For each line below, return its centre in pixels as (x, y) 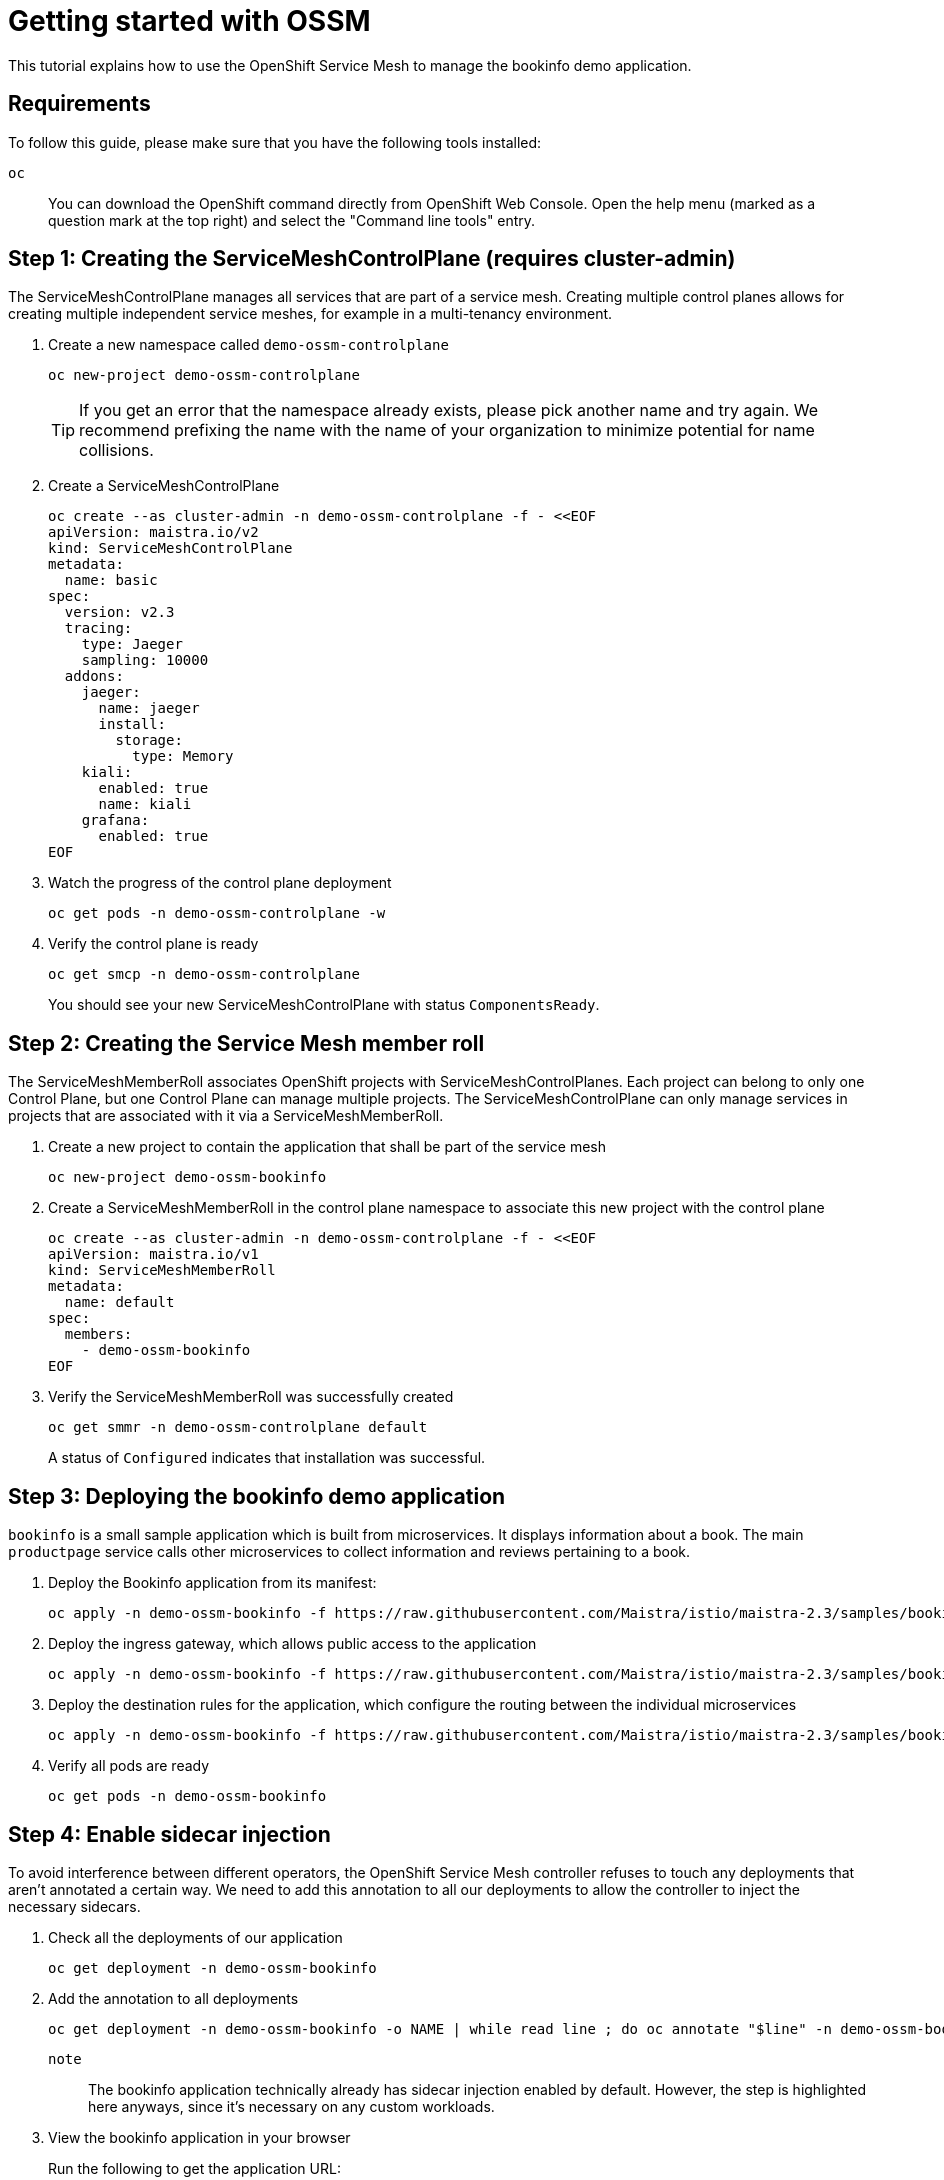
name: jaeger (149, 708)
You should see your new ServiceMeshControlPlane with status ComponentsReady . (324, 1005)
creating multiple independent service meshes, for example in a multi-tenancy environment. (310, 314)
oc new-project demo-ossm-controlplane (204, 375)
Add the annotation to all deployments (173, 1998)
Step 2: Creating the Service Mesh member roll (246, 1043)
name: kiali (145, 804)
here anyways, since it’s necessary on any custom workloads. (291, 2106)
